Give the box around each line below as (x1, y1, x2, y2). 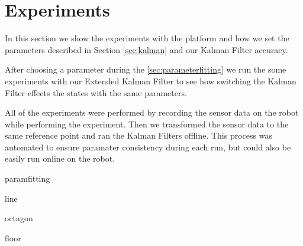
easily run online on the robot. (5, 152, 115, 165)
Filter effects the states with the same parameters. (5, 86, 187, 99)
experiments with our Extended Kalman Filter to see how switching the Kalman (5, 74, 296, 87)
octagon (5, 212, 33, 224)
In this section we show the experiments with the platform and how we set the (5, 32, 289, 44)
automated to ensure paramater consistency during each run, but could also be (5, 140, 291, 153)
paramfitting (5, 172, 50, 185)
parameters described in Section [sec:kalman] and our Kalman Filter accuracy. (5, 43, 288, 55)
